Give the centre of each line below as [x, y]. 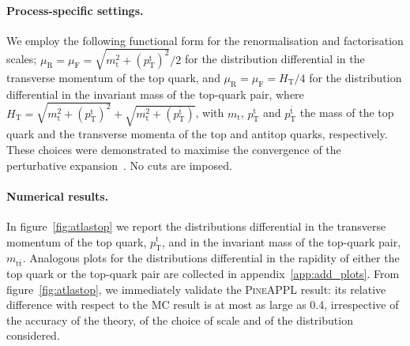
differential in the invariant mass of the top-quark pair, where [155, 94]
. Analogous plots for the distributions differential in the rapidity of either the [211, 258]
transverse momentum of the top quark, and [113, 77]
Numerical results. [58, 196]
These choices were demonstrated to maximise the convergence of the [174, 149]
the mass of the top [347, 113]
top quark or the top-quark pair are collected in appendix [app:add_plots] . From [203, 274]
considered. [33, 335]
